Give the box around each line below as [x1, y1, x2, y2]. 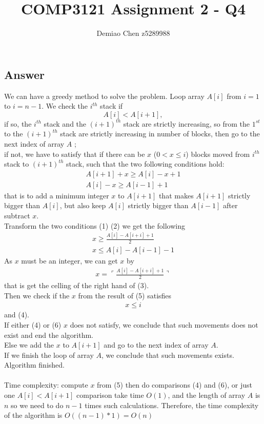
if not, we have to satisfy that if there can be [4, 148, 145, 159]
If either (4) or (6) [4, 319, 62, 330]
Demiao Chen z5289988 [96, 28, 170, 38]
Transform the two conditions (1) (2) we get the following [4, 220, 185, 231]
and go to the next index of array [104, 339, 209, 350]
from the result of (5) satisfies [78, 290, 172, 300]
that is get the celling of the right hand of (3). [4, 280, 149, 291]
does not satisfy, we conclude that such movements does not [70, 319, 258, 330]
